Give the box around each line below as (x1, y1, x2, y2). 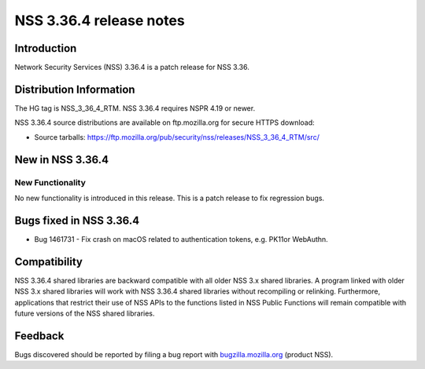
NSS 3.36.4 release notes (14, 12, 185, 29)
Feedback (14, 329, 65, 342)
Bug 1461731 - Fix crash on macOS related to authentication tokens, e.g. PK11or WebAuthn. (34, 234, 328, 243)
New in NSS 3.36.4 (14, 153, 109, 166)
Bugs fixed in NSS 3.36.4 (14, 214, 140, 227)
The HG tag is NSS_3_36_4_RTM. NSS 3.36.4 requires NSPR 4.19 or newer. (14, 103, 256, 113)
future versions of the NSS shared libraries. (14, 309, 155, 318)
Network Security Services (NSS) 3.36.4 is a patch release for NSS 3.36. (14, 63, 249, 72)
